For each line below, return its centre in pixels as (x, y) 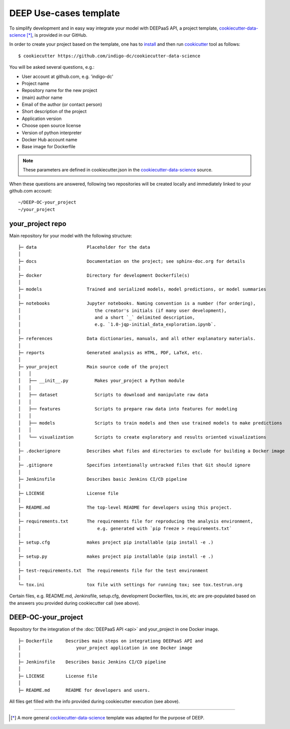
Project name (36, 83)
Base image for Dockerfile (49, 147)
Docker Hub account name (50, 140)
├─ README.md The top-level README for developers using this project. (125, 507)
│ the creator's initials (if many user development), (122, 310)
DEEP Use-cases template (65, 13)
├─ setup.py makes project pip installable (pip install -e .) (116, 557)
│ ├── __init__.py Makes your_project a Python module (101, 381)
